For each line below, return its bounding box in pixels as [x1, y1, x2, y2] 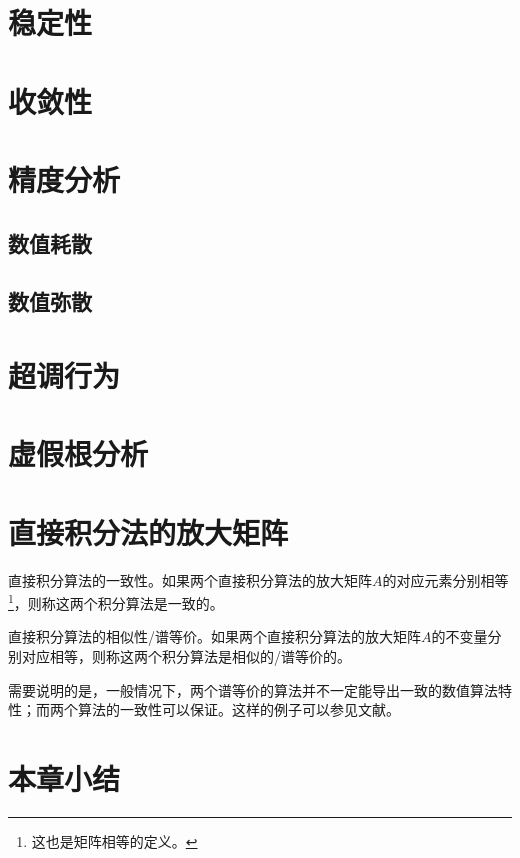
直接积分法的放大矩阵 [8, 511, 289, 552]
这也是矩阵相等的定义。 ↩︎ [31, 830, 198, 851]
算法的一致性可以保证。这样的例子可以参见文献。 [77, 699, 400, 720]
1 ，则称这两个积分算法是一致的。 [8, 590, 224, 613]
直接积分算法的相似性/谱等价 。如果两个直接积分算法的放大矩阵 [8, 626, 421, 647]
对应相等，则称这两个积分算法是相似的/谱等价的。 [21, 646, 351, 666]
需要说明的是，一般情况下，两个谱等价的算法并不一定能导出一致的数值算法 [8, 679, 498, 700]
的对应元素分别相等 [382, 569, 509, 590]
